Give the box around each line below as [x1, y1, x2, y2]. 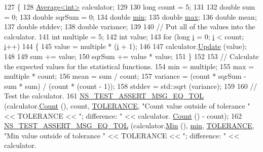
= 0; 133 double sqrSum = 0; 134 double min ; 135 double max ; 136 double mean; [4, 11, 257, 22]
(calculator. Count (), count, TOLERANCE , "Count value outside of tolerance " [4, 100, 250, 111]
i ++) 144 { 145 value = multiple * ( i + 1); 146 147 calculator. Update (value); [4, 41, 247, 52]
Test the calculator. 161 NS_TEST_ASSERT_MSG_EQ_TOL [4, 90, 204, 101]
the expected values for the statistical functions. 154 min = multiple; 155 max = [4, 61, 254, 71]
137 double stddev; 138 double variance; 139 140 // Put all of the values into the [4, 21, 255, 32]
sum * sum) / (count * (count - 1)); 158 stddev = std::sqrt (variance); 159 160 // [4, 80, 257, 91]
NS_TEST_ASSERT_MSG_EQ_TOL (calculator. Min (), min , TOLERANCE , [4, 120, 254, 131]
